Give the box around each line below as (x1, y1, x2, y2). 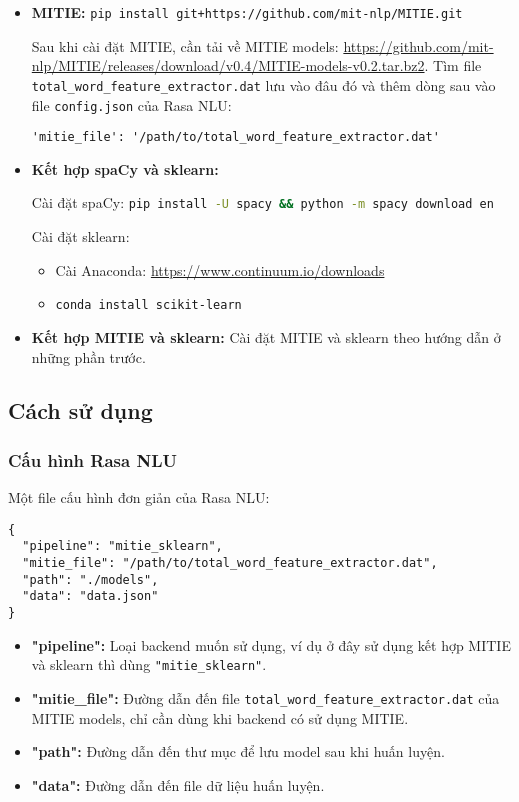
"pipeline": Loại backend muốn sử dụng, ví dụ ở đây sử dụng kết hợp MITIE (31, 634, 511, 655)
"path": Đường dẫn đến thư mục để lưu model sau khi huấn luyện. (31, 741, 445, 762)
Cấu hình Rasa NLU (8, 447, 177, 472)
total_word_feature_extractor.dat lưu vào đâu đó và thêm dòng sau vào (31, 74, 496, 95)
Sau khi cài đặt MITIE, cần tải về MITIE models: (31, 35, 339, 56)
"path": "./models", (22, 572, 159, 587)
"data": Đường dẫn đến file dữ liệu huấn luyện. (31, 774, 325, 795)
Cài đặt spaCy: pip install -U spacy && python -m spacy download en (31, 192, 494, 213)
